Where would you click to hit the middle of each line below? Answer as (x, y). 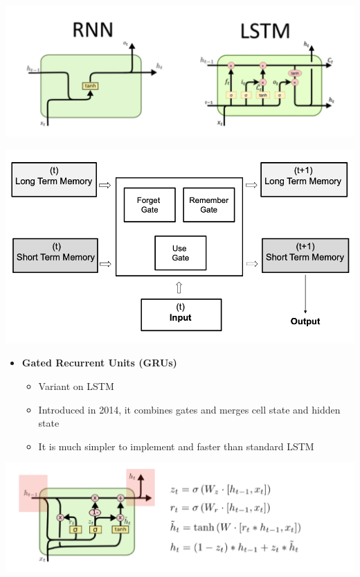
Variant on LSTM (76, 386)
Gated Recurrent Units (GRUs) (99, 363)
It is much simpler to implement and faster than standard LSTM (176, 446)
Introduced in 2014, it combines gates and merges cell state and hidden (189, 409)
